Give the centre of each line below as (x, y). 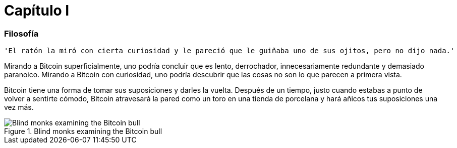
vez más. (19, 107)
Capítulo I (37, 11)
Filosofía (21, 33)
